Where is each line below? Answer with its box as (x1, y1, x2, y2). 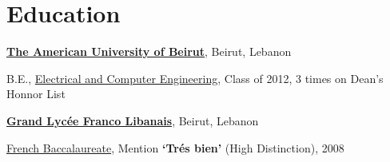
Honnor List (6, 85, 66, 102)
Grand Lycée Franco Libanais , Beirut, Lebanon (6, 112, 259, 128)
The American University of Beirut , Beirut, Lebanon (6, 43, 292, 60)
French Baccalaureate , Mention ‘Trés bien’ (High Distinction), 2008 (6, 139, 344, 156)
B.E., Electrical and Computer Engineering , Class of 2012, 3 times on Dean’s (6, 69, 384, 86)
